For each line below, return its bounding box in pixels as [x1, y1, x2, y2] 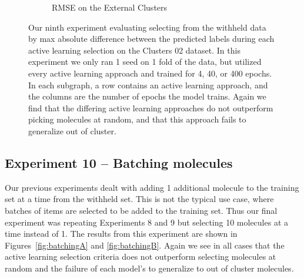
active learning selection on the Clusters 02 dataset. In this [28, 44, 240, 56]
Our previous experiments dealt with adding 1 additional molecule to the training [5, 181, 299, 193]
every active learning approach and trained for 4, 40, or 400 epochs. [28, 67, 272, 79]
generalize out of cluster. [28, 124, 116, 137]
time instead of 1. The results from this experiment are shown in [5, 227, 238, 240]
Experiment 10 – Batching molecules [5, 153, 233, 171]
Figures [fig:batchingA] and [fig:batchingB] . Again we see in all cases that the [5, 239, 285, 251]
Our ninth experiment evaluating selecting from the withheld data [28, 21, 266, 33]
